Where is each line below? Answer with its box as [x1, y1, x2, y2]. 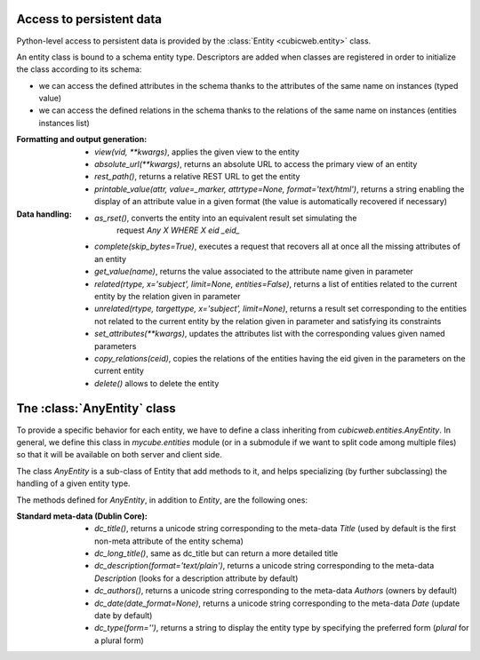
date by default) [94, 610, 153, 621]
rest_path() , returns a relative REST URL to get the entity [94, 171, 300, 182]
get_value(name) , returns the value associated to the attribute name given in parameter [94, 266, 413, 277]
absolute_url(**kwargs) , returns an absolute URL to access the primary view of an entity [94, 159, 418, 170]
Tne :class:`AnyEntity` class [16, 401, 177, 417]
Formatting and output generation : [16, 134, 148, 145]
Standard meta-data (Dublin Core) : [16, 511, 148, 521]
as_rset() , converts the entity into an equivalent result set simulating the [94, 212, 357, 223]
